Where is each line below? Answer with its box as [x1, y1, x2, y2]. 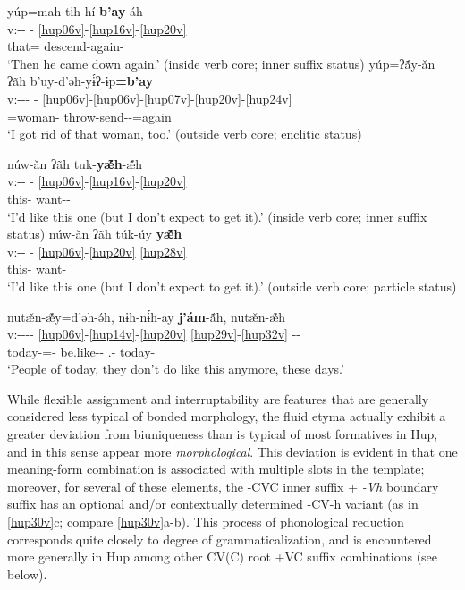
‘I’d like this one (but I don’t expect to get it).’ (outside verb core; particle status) [7, 276, 457, 295]
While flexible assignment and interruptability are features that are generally [7, 389, 429, 408]
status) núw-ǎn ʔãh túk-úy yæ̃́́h [7, 224, 182, 243]
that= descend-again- [7, 37, 124, 55]
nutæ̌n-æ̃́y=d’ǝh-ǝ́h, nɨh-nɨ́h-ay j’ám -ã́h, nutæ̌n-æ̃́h [7, 307, 286, 325]
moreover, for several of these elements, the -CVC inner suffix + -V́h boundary [7, 476, 439, 495]
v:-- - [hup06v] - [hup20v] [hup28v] [7, 241, 187, 260]
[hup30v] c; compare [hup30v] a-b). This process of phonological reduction [7, 512, 404, 531]
